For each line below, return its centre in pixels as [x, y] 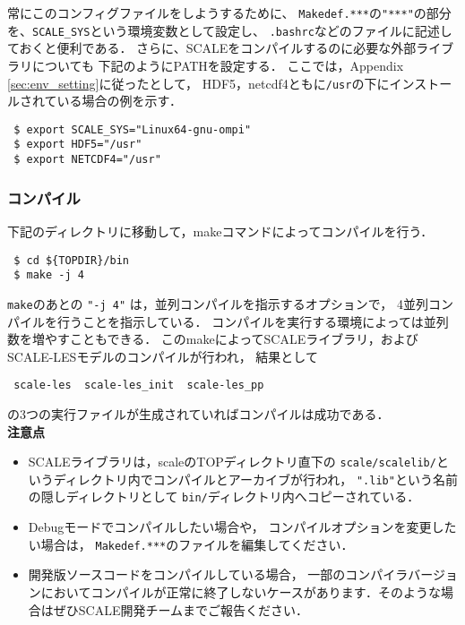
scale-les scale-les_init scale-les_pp [139, 385]
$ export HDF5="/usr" [78, 145]
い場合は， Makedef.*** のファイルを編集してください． [191, 544]
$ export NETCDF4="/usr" [87, 160]
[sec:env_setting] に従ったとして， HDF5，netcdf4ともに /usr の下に [198, 83]
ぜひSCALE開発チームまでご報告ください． [181, 609]
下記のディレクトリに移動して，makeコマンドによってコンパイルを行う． [220, 231]
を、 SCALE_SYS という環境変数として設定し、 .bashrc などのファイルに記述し [230, 30]
